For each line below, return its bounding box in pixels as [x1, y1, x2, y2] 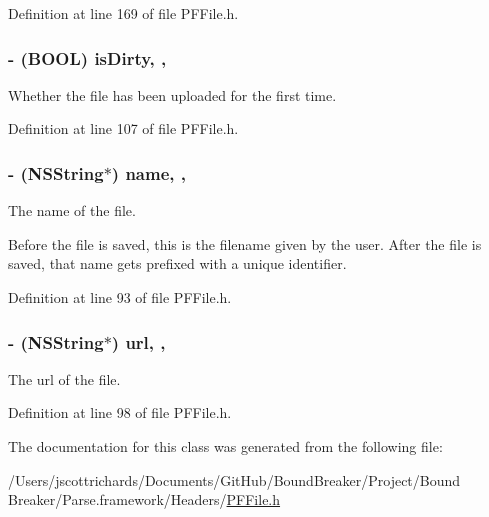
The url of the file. [8, 368, 121, 389]
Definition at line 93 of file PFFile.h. [8, 287, 232, 307]
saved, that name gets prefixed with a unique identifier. [8, 253, 347, 274]
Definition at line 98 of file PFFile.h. [8, 402, 232, 423]
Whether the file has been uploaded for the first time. [8, 84, 337, 105]
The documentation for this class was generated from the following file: [8, 436, 443, 456]
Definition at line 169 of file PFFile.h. [8, 3, 239, 23]
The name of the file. [8, 200, 136, 221]
